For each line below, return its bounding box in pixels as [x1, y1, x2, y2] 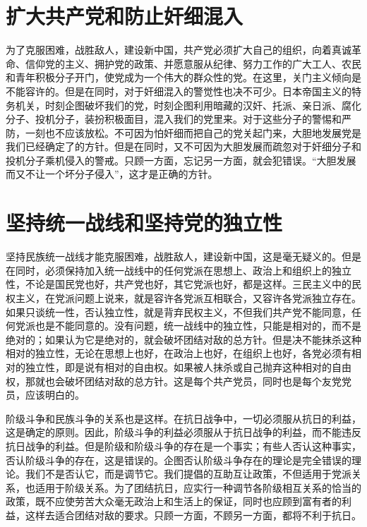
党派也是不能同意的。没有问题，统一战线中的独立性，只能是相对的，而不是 [15, 318, 361, 333]
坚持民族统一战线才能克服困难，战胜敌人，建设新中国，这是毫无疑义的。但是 [6, 249, 361, 264]
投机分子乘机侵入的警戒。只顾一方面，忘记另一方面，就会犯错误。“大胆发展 [6, 152, 356, 167]
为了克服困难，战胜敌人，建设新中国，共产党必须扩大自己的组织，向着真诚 [6, 42, 351, 57]
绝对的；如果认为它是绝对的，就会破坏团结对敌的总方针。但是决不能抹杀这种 [6, 332, 361, 346]
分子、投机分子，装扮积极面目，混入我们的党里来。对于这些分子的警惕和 [6, 111, 342, 126]
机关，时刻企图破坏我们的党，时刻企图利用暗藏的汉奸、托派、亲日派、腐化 [15, 97, 361, 112]
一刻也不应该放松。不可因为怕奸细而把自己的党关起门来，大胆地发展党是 [25, 125, 361, 140]
